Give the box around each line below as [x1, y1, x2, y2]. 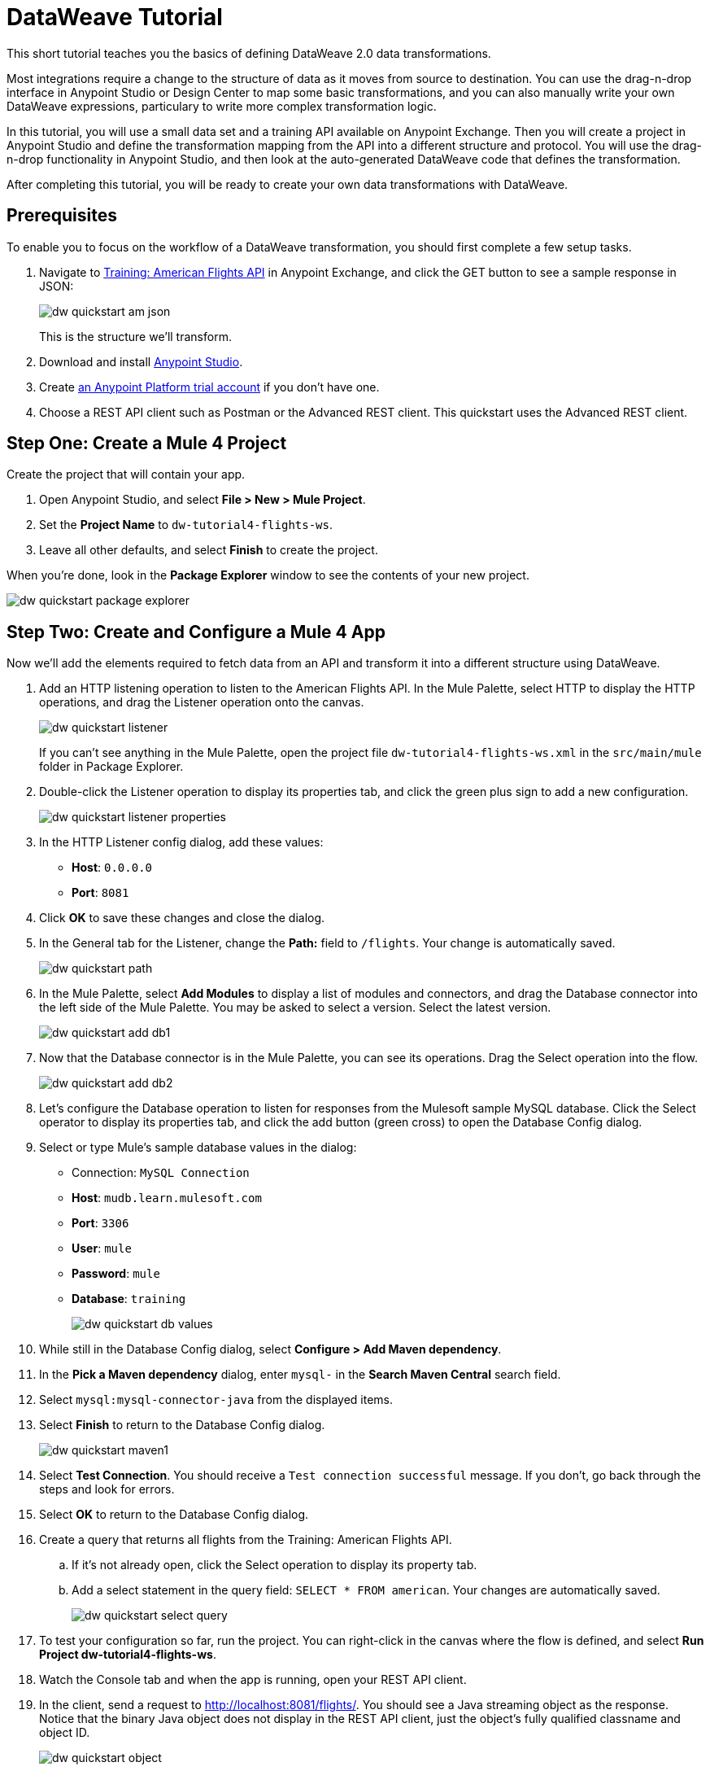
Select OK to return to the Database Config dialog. [39, 1507, 309, 1522]
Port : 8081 [72, 885, 129, 900]
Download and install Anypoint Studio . [39, 354, 243, 369]
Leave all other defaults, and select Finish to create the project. [39, 543, 378, 558]
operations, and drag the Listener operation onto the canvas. [39, 695, 364, 710]
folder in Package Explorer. [39, 759, 184, 774]
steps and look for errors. [39, 1482, 175, 1497]
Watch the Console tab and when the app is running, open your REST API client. [39, 1673, 467, 1687]
